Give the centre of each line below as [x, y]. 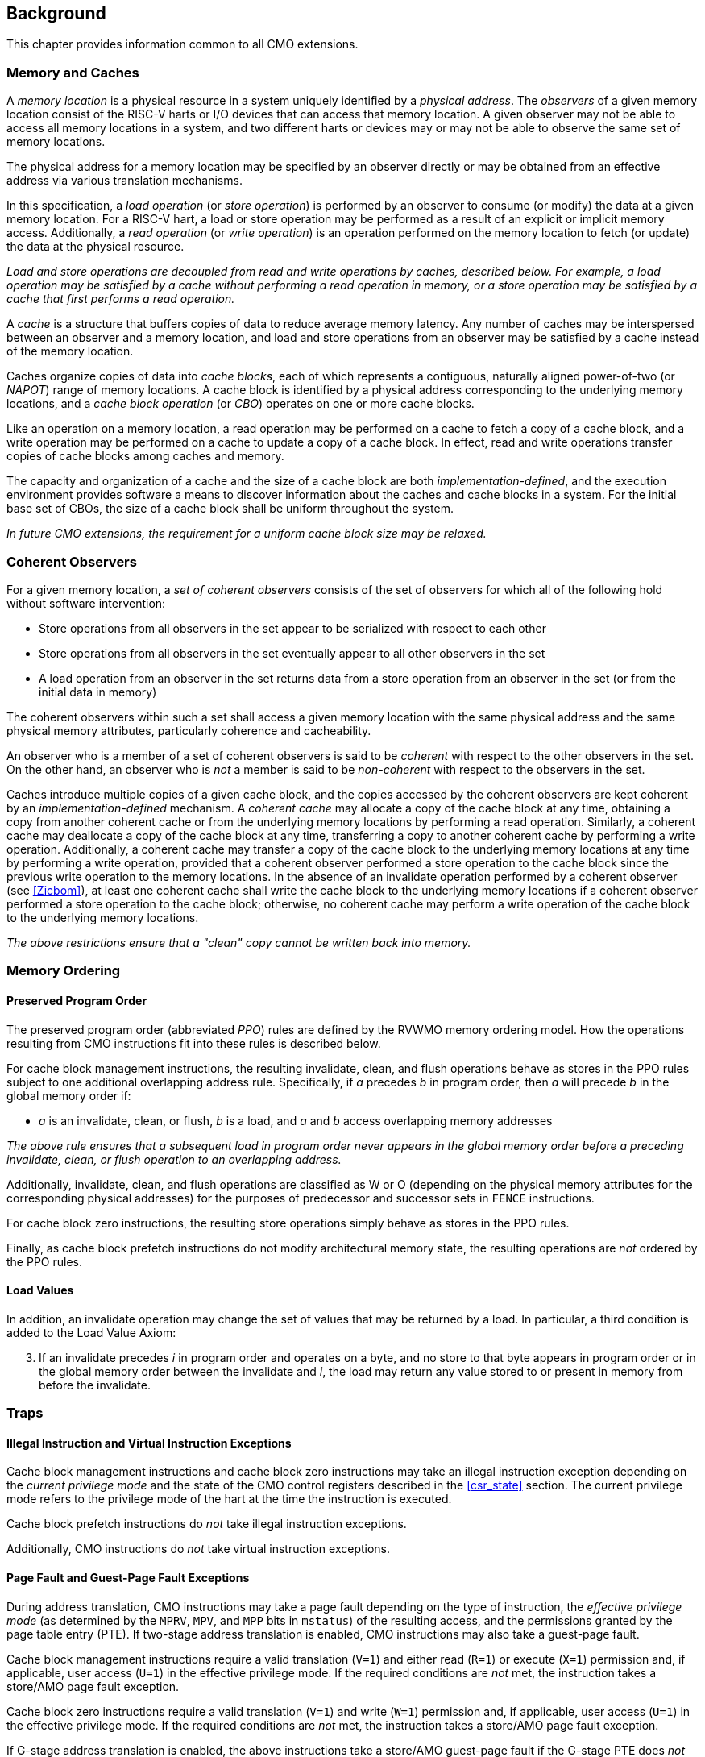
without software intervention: [86, 603]
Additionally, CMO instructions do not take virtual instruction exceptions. [199, 1549]
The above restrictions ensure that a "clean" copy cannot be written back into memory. [239, 942]
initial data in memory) [98, 692]
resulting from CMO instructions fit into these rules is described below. [194, 1043]
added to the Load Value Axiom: [91, 1332]
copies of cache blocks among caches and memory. [145, 456]
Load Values [40, 1290]
